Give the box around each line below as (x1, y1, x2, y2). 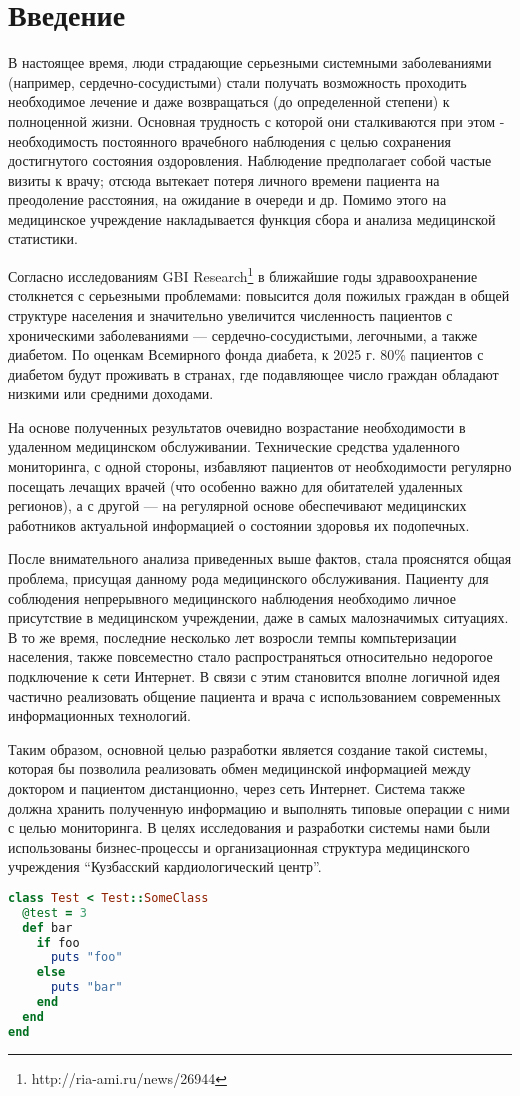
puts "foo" (50, 950, 123, 965)
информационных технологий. (8, 705, 191, 726)
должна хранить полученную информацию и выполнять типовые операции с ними (8, 797, 510, 818)
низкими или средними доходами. (8, 383, 214, 404)
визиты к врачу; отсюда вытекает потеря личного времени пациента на (8, 169, 440, 190)
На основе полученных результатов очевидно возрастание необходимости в (8, 416, 466, 437)
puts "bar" (50, 980, 123, 995)
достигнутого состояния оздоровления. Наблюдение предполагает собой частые (8, 150, 492, 171)
